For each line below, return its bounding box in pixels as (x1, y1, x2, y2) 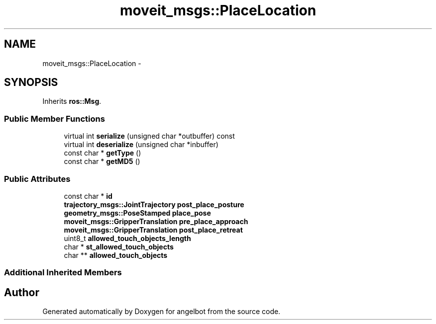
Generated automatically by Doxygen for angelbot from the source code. (42, 307, 281, 316)
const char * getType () (64, 149, 141, 158)
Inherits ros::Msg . (42, 97, 102, 106)
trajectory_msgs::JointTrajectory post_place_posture (64, 200, 244, 209)
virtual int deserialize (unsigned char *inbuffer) (64, 140, 218, 149)
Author (4, 286, 39, 299)
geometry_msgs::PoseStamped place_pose (64, 208, 211, 217)
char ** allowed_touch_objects (64, 250, 168, 259)
